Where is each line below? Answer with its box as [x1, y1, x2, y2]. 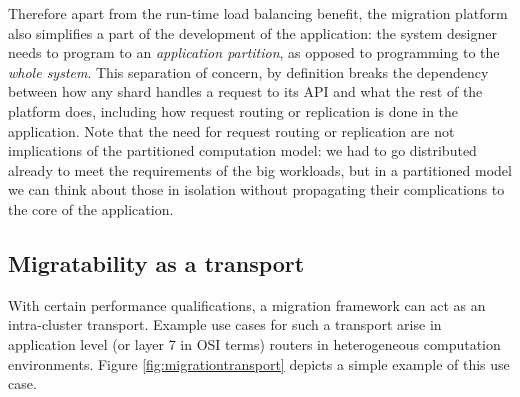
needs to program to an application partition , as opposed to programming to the [8, 42, 500, 63]
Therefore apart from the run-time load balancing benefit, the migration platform [8, 3, 508, 23]
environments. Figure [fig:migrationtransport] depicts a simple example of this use [8, 353, 510, 374]
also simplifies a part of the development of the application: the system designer [8, 22, 497, 43]
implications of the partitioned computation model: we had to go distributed [8, 140, 477, 161]
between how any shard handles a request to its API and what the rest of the [8, 81, 483, 102]
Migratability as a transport [8, 247, 305, 278]
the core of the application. [8, 198, 174, 219]
